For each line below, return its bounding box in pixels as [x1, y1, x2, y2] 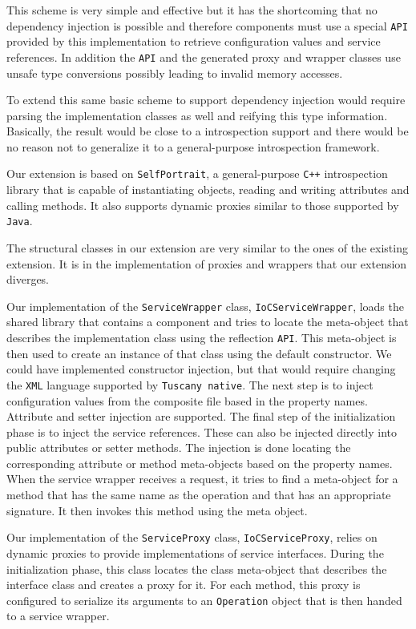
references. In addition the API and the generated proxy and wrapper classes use [6, 48, 401, 65]
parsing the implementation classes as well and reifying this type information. [6, 107, 388, 123]
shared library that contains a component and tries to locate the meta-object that [6, 313, 409, 330]
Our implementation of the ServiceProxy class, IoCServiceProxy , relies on [6, 529, 378, 546]
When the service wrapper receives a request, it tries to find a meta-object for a [6, 470, 398, 487]
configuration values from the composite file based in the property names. [6, 392, 368, 409]
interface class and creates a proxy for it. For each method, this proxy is [6, 576, 361, 593]
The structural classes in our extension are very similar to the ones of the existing [6, 239, 408, 256]
